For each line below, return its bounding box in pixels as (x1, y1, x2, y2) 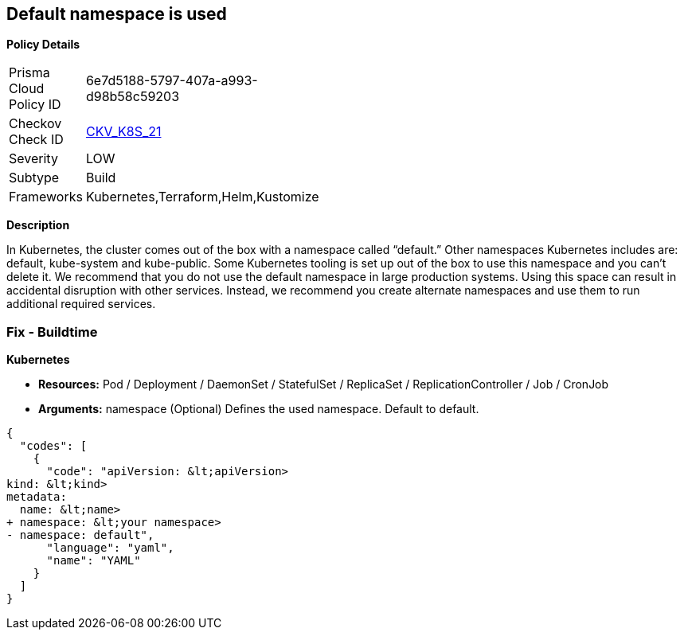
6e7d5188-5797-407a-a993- (85, 72, 258, 89)
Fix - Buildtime (6, 323, 98, 340)
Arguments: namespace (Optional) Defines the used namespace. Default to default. (38, 402, 479, 416)
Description (6, 218, 70, 232)
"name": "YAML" (46, 554, 141, 568)
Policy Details (6, 37, 80, 52)
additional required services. (6, 297, 156, 311)
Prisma (9, 64, 50, 81)
